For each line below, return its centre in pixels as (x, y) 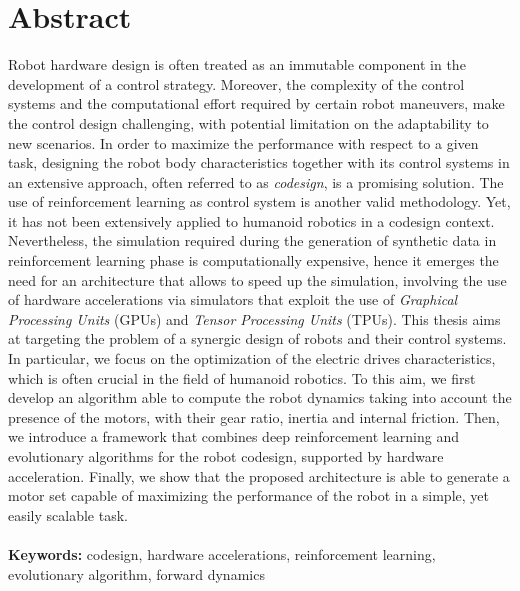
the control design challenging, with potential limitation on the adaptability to (248, 122)
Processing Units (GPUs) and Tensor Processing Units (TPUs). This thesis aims (254, 318)
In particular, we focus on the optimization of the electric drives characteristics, (252, 358)
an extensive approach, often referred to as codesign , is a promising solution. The (256, 181)
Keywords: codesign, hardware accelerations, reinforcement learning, (222, 553)
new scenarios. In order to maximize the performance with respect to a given (243, 142)
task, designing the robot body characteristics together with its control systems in (259, 162)
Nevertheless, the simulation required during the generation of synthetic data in (252, 240)
